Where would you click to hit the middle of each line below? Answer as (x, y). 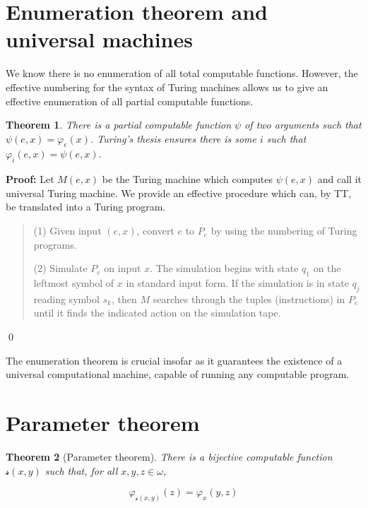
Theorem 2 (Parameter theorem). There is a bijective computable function (169, 456)
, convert (155, 231)
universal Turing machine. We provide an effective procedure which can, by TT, (179, 193)
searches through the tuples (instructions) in (249, 299)
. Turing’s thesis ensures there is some (173, 138)
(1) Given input (67, 231)
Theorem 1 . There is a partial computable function (119, 125)
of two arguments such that (303, 125)
